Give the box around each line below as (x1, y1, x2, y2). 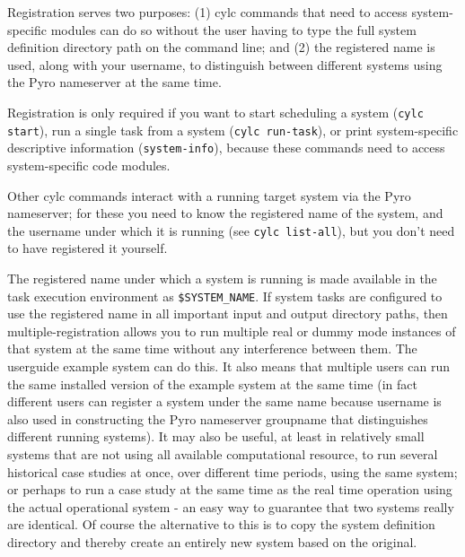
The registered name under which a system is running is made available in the (7, 268, 437, 287)
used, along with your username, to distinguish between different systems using (7, 55, 443, 74)
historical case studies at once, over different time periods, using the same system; (7, 462, 458, 481)
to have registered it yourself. (7, 239, 168, 257)
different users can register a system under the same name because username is (7, 392, 442, 411)
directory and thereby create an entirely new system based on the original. (7, 532, 417, 551)
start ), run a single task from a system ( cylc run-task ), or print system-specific (7, 120, 459, 139)
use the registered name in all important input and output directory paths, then (7, 304, 448, 323)
